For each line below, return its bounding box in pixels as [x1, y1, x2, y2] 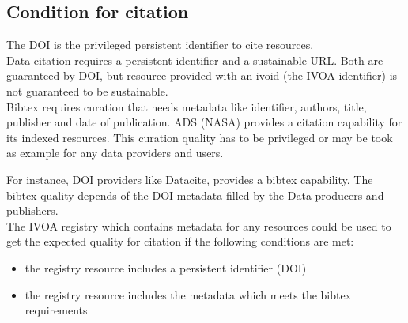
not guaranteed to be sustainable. [6, 82, 168, 99]
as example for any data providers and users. [6, 145, 224, 161]
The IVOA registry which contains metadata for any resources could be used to [6, 217, 391, 234]
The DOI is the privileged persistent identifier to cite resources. [6, 36, 314, 53]
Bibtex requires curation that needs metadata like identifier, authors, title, [6, 98, 367, 115]
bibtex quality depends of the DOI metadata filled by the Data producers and [6, 186, 384, 203]
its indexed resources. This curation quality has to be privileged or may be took [6, 129, 393, 145]
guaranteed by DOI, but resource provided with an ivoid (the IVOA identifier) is [6, 67, 398, 84]
